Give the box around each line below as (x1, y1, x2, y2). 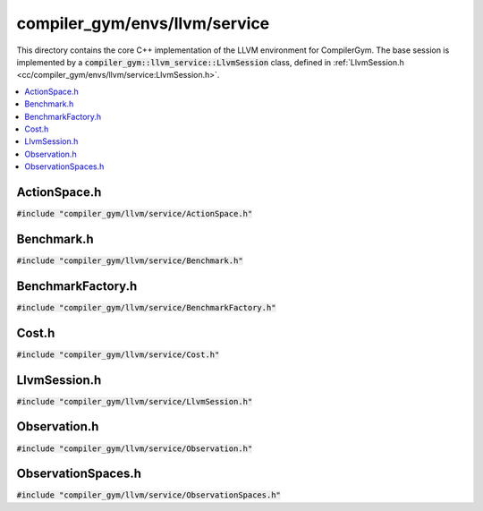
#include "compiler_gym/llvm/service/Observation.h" (16, 443, 253, 454)
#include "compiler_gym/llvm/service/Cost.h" (16, 349, 220, 360)
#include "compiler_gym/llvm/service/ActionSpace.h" (16, 209, 253, 218)
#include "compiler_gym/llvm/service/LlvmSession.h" (16, 396, 253, 406)
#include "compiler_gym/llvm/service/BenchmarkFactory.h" (16, 302, 276, 312)
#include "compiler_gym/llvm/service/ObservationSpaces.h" (16, 490, 282, 500)
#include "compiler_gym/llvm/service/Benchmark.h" (16, 255, 243, 266)
